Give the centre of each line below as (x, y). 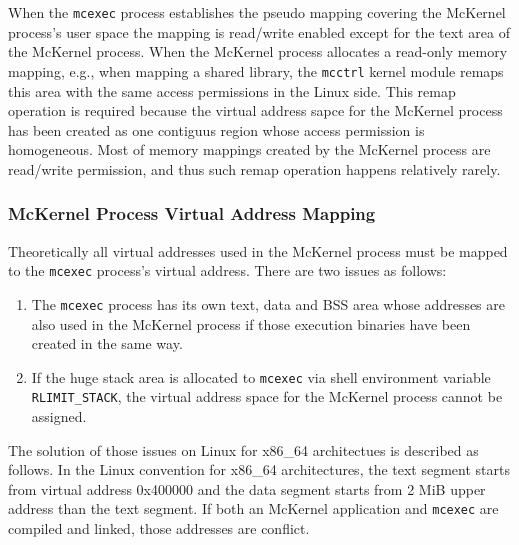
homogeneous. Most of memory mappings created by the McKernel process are (249, 149)
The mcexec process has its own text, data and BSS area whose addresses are (268, 303)
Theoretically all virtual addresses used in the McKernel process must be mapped (258, 250)
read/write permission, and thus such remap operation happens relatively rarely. (254, 168)
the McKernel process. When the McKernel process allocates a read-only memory (258, 51)
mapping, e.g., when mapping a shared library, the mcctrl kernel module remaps (256, 70)
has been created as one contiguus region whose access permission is (216, 129)
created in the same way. (107, 343)
